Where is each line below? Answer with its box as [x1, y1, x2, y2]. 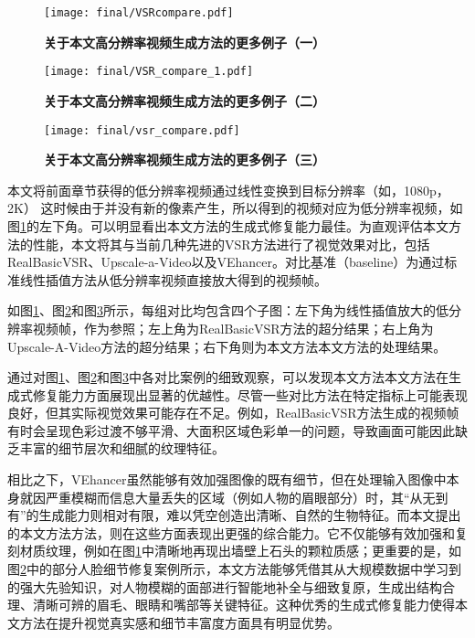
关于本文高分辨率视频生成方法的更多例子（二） [44, 90, 325, 110]
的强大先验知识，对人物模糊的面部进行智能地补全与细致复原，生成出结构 [7, 577, 442, 596]
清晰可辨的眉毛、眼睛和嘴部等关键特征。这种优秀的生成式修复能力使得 [32, 595, 455, 614]
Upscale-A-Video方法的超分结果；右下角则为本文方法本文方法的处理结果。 [7, 336, 447, 356]
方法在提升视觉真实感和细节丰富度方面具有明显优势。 [19, 612, 340, 632]
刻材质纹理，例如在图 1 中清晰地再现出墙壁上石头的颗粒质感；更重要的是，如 [7, 541, 461, 560]
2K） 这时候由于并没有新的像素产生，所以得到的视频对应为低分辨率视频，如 [7, 198, 463, 218]
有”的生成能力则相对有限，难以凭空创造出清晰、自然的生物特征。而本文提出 [7, 505, 461, 525]
